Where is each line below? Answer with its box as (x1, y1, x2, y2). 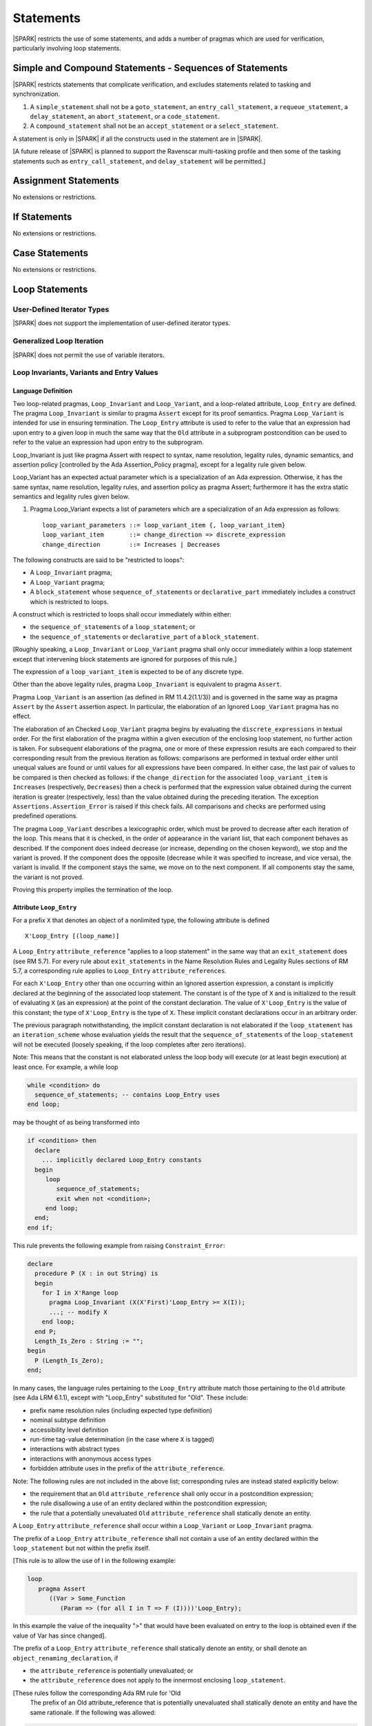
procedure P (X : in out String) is (34, 1270, 158, 1277)
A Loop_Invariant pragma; (30, 568, 113, 576)
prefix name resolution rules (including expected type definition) (30, 1406, 213, 1415)
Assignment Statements (12, 175, 120, 186)
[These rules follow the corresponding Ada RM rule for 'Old (12, 1689, 181, 1697)
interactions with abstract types (30, 1445, 120, 1453)
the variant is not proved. (12, 873, 84, 881)
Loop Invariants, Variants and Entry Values (12, 368, 158, 378)
